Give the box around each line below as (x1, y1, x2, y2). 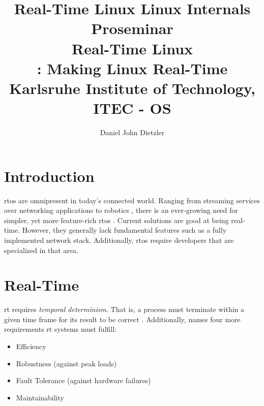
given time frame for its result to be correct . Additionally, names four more (4, 314, 241, 324)
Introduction (4, 165, 95, 186)
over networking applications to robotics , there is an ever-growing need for (4, 205, 238, 215)
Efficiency (16, 341, 46, 352)
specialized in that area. (4, 244, 78, 255)
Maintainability (16, 392, 64, 402)
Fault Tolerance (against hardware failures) (16, 375, 151, 386)
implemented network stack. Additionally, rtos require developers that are (4, 234, 234, 245)
